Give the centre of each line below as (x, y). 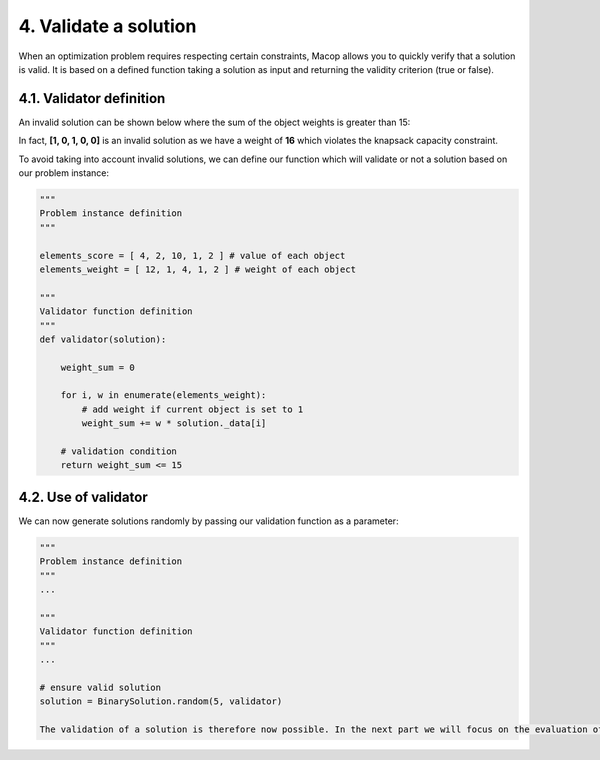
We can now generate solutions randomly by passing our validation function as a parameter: (208, 521)
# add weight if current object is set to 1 (192, 409)
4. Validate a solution (107, 26)
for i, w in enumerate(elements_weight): (163, 395)
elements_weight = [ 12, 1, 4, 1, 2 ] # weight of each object (198, 269)
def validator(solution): (103, 339)
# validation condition (118, 451)
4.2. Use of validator (83, 496)
